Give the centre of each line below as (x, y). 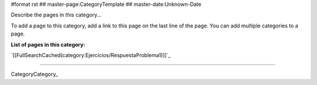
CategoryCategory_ (34, 74)
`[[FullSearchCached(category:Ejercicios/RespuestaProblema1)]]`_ (91, 55)
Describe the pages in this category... (56, 15)
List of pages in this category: (48, 44)
